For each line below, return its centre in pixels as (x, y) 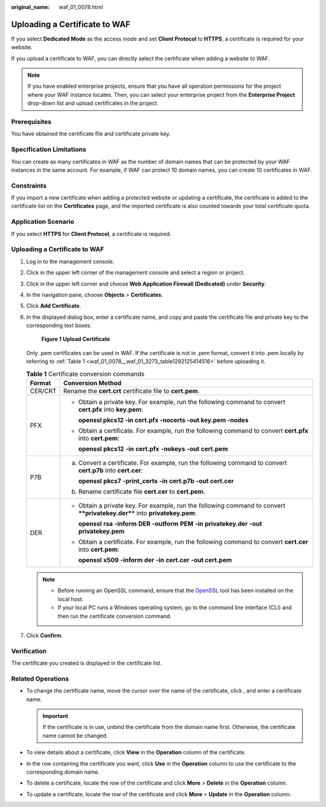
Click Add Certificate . (54, 306)
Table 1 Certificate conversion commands (85, 374)
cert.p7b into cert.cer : (110, 471)
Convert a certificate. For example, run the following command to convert (183, 463)
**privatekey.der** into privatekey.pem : (137, 513)
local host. (71, 599)
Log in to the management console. (70, 261)
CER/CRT (43, 391)
